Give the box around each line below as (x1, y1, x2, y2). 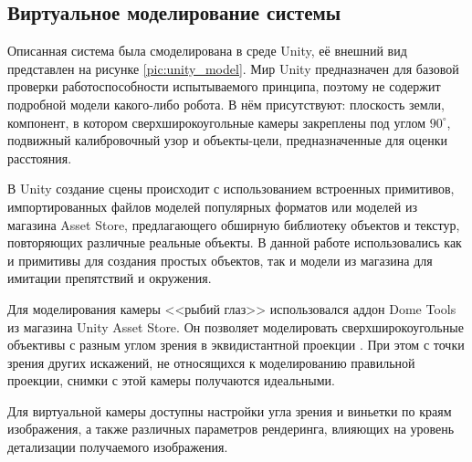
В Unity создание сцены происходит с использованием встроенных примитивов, (7, 179, 455, 198)
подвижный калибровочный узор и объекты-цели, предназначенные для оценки (7, 131, 448, 150)
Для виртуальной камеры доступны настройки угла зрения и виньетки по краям (7, 401, 452, 420)
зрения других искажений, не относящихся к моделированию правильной (7, 352, 415, 372)
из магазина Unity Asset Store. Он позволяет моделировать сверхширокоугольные (7, 317, 464, 336)
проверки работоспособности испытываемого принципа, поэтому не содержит (7, 77, 441, 96)
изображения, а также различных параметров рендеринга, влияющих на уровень (7, 419, 455, 438)
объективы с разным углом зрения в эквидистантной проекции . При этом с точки (7, 335, 465, 354)
